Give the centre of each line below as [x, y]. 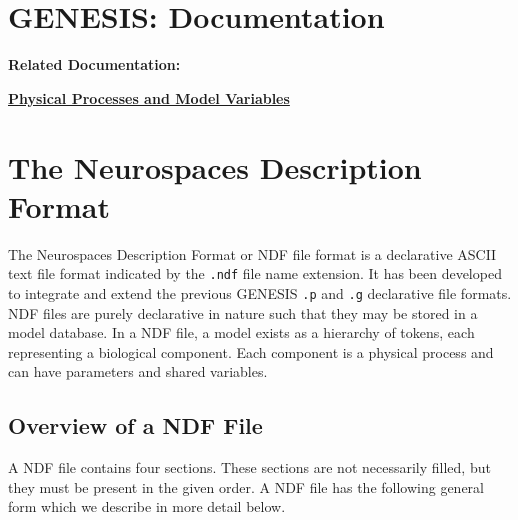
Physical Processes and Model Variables [149, 97]
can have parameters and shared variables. [138, 371]
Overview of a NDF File [135, 425]
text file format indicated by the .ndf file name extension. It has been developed [255, 273]
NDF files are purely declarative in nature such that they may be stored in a [243, 312]
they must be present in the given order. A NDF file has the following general [246, 486]
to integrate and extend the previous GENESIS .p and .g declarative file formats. [260, 292]
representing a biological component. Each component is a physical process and [251, 351]
